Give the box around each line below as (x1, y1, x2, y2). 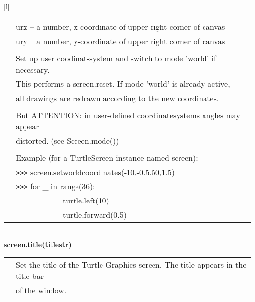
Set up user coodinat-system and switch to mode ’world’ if (16, 52, 216, 64)
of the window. (16, 284, 67, 296)
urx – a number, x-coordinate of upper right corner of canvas (16, 21, 225, 32)
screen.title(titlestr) (4, 239, 72, 250)
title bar (16, 270, 44, 281)
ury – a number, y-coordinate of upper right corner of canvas (16, 35, 225, 47)
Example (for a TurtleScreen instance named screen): (16, 151, 198, 163)
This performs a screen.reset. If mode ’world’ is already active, (16, 77, 230, 89)
